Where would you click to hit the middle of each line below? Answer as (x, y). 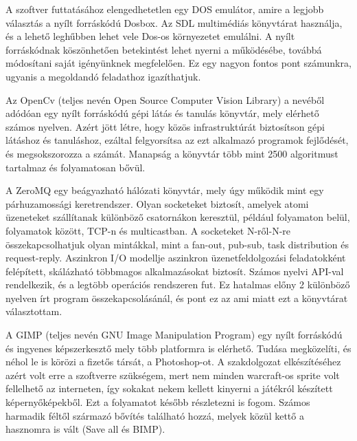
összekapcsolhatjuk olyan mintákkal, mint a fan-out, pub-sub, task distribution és (177, 244)
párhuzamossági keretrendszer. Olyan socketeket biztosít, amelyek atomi (157, 203)
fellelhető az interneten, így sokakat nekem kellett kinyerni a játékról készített (169, 388)
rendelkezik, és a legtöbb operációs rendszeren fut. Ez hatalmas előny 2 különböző (178, 284)
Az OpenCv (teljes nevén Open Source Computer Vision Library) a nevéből (165, 99)
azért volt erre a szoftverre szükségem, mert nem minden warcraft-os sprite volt (173, 375)
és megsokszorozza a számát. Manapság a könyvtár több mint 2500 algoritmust (172, 153)
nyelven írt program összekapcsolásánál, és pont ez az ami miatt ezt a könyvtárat (177, 298)
